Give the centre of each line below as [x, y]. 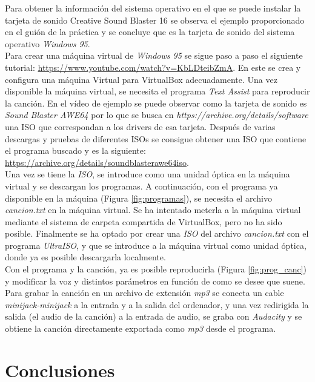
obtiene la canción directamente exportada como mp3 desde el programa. [141, 328]
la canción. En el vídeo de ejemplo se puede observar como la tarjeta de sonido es [156, 103]
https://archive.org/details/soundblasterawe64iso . [97, 162]
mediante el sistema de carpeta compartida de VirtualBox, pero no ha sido [144, 221]
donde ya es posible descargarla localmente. [85, 257]
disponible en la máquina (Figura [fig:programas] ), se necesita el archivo [138, 198]
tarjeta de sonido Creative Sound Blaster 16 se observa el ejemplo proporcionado [155, 20]
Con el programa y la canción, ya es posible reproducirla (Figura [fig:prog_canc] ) [156, 269]
